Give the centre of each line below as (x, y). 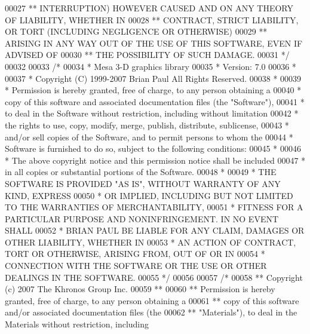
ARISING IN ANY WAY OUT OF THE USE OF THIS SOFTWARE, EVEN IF (154, 43)
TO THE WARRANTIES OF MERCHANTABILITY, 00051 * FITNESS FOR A (154, 207)
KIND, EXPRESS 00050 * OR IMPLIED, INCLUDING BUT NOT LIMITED (149, 195)
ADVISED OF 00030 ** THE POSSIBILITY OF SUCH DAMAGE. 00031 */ (147, 55)
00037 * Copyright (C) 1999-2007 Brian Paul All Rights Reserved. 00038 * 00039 (153, 78)
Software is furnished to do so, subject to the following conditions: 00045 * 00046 (153, 148)
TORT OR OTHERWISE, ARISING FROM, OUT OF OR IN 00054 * (135, 254)
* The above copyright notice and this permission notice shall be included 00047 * (155, 160)
